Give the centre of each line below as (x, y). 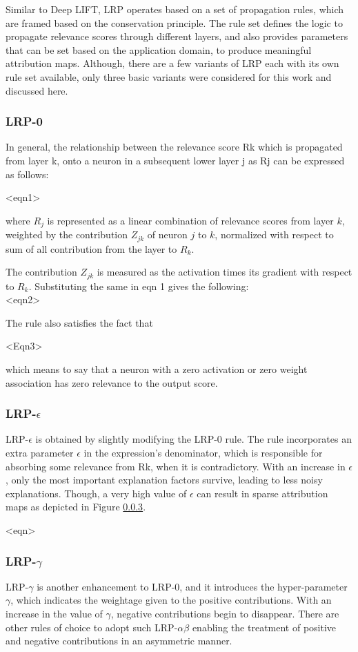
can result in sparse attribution (262, 493)
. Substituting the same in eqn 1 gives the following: (139, 286)
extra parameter (40, 453)
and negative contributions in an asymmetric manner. (119, 641)
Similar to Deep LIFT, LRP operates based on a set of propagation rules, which (175, 9)
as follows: (27, 174)
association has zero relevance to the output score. (112, 382)
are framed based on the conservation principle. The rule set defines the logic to (174, 22)
